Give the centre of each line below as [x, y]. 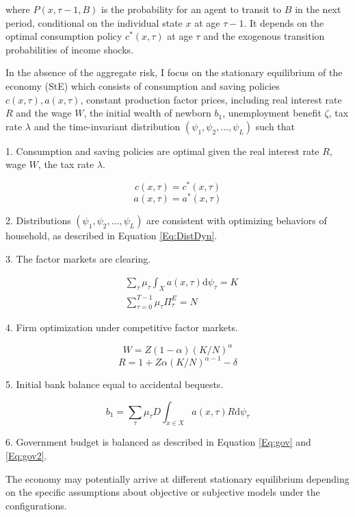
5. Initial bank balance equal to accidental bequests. [115, 384]
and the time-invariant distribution [107, 126]
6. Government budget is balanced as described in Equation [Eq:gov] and [158, 442]
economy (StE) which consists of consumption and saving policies [143, 85]
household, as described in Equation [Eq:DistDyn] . [111, 236]
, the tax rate [66, 164]
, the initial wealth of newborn [147, 113]
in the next [318, 9]
